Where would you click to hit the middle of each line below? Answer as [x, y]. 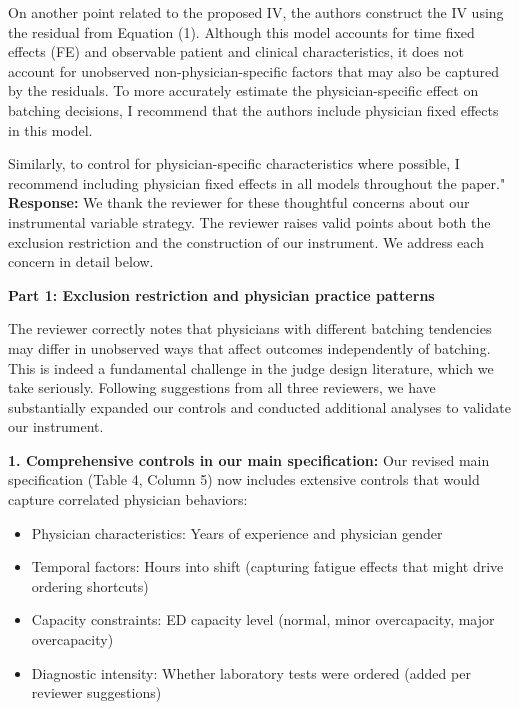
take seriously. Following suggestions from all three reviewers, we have [222, 387]
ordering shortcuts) [90, 585]
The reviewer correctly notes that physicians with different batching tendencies [250, 328]
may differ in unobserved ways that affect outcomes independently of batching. [249, 347]
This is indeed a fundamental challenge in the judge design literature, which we [251, 367]
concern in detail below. [81, 261]
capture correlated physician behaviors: [128, 499]
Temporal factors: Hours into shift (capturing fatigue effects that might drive [267, 566]
